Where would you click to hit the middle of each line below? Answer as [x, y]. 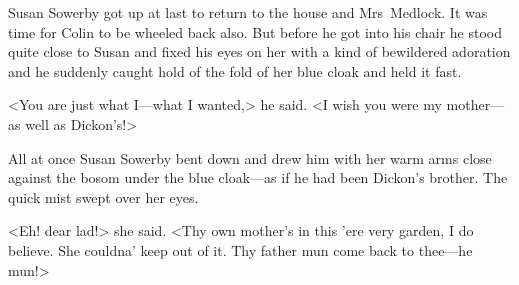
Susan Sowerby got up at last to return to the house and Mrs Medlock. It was [248, 12]
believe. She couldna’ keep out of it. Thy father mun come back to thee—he [240, 249]
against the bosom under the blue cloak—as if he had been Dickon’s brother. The [258, 177]
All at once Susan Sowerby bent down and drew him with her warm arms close [250, 157]
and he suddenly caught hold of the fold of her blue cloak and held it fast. [235, 70]
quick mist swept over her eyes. [103, 196]
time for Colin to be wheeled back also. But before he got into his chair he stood [255, 31]
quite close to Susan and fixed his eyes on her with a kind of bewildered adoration [259, 51]
